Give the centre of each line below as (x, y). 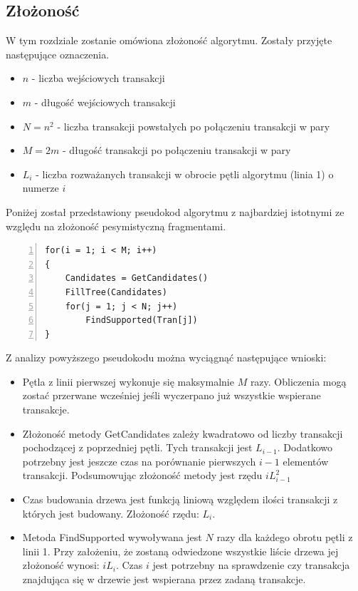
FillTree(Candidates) (116, 292)
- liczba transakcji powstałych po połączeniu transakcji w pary (194, 126)
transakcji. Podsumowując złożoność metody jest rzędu (142, 475)
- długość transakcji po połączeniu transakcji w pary (177, 150)
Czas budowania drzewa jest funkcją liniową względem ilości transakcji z (180, 499)
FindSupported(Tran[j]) (142, 320)
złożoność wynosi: (61, 565)
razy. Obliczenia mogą (298, 381)
